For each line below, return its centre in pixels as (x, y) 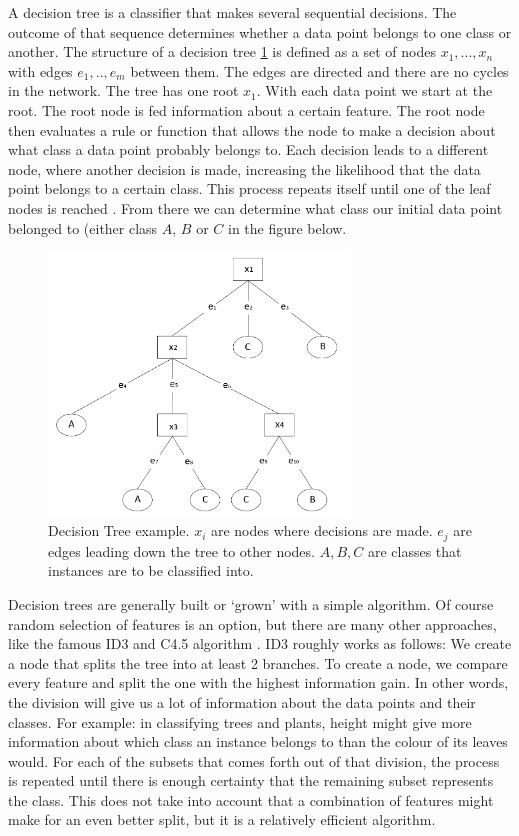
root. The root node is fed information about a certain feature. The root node (246, 109)
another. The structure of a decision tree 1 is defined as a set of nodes (222, 51)
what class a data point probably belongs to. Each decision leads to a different (248, 149)
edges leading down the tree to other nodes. (181, 550)
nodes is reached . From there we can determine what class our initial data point (255, 207)
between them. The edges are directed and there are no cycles (319, 70)
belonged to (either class (83, 227)
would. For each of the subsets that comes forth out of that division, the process (254, 760)
